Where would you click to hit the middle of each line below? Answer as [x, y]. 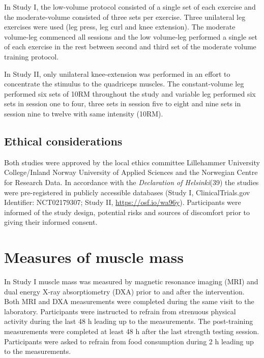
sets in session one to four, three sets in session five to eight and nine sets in [123, 103]
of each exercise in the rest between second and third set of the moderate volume [130, 47]
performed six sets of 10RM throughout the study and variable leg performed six [130, 93]
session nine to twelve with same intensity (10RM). [84, 113]
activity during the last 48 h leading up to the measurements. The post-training [129, 321]
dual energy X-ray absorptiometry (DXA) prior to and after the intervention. [124, 291]
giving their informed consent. [51, 222]
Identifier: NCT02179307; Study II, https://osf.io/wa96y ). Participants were [123, 202]
